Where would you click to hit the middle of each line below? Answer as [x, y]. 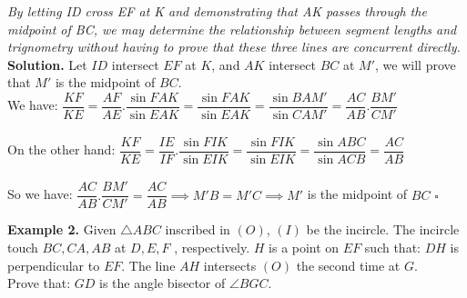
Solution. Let [47, 64]
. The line [148, 265]
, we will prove [416, 64]
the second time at [348, 265]
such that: [392, 247]
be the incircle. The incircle [383, 229]
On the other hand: [61, 149]
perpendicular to [54, 265]
